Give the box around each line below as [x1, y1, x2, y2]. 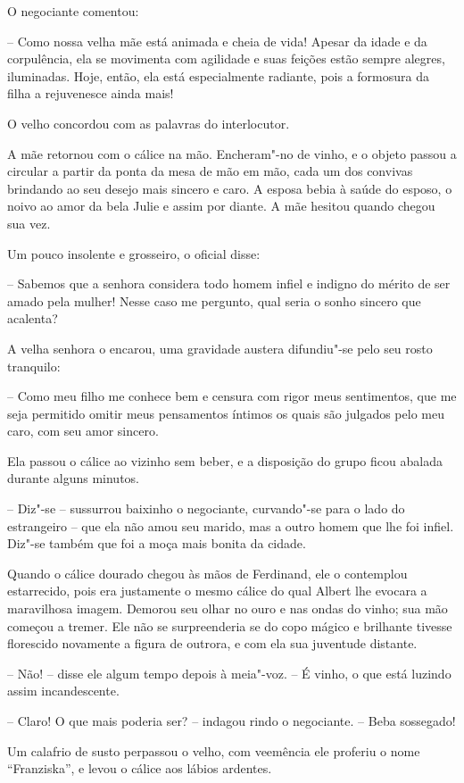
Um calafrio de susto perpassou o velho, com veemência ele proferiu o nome [7, 741, 420, 760]
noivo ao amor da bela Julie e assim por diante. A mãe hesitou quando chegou [7, 196, 435, 215]
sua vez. [7, 213, 51, 232]
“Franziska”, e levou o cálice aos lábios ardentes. [7, 759, 272, 778]
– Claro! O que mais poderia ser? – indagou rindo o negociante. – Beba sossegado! [7, 712, 456, 729]
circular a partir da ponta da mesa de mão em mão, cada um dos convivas [7, 162, 413, 180]
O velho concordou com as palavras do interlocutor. [7, 113, 290, 132]
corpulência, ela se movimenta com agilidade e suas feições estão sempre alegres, [7, 49, 445, 68]
